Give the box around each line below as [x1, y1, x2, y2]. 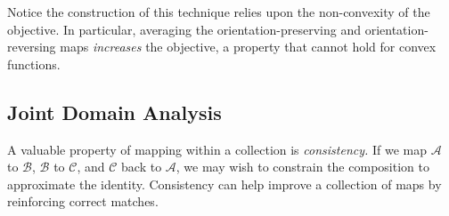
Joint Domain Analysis [7, 98, 222, 125]
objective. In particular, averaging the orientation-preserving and [7, 20, 362, 38]
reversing [7, 37, 56, 56]
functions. [7, 54, 61, 73]
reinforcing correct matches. [7, 192, 159, 211]
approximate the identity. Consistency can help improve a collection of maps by [7, 174, 442, 193]
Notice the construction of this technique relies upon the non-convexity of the [7, 3, 430, 20]
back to [121, 157, 162, 176]
